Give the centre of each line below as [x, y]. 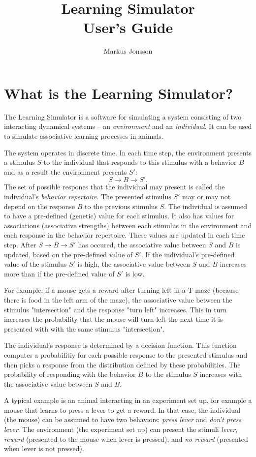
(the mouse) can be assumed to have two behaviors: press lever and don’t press [123, 419]
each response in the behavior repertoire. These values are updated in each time [125, 235]
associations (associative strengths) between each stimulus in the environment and [128, 225]
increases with [221, 374]
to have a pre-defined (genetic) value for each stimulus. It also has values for [119, 216]
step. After [20, 244]
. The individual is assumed [206, 206]
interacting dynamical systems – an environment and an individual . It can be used [128, 126]
